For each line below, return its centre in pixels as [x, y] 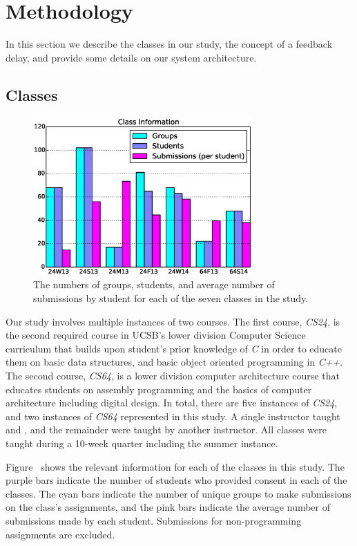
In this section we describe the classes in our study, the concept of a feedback [169, 44]
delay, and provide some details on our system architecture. [131, 57]
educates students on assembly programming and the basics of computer [159, 389]
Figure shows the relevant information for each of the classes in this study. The [175, 466]
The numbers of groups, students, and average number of [154, 284]
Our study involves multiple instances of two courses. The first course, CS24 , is [173, 321]
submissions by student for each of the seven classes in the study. [171, 298]
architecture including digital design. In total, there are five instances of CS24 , [172, 403]
